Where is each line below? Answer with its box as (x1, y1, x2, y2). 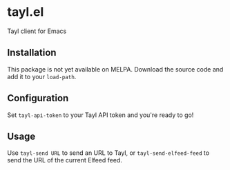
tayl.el (7, 4, 44, 20)
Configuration (7, 92, 69, 104)
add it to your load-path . (7, 72, 77, 81)
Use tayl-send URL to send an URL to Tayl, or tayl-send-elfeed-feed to (7, 149, 209, 157)
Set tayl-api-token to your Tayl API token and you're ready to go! (7, 111, 194, 119)
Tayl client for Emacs (7, 27, 67, 35)
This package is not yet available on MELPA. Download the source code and (7, 65, 224, 73)
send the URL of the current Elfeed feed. (7, 156, 122, 164)
